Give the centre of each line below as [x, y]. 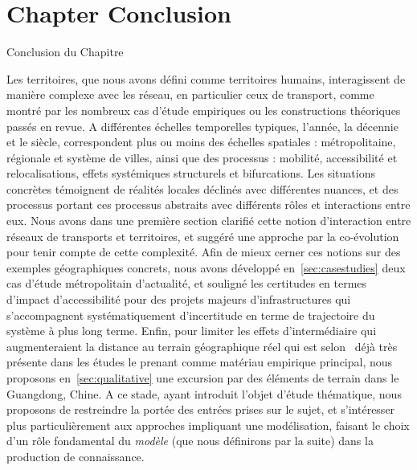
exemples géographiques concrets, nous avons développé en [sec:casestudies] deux [206, 267]
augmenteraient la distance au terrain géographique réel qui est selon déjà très [202, 346]
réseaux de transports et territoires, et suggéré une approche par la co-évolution [203, 236]
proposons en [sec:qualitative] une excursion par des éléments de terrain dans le [203, 378]
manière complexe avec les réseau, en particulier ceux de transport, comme [190, 94]
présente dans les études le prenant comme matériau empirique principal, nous [200, 362]
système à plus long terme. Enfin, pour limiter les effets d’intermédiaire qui [192, 331]
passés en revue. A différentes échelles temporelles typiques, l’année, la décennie [202, 126]
